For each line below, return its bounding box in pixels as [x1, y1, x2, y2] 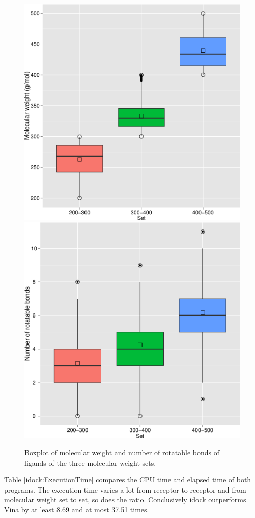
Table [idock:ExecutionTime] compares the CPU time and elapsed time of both [4, 474, 251, 485]
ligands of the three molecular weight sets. [24, 457, 156, 468]
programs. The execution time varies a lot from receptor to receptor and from [4, 484, 246, 495]
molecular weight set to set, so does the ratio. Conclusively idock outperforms [4, 494, 246, 505]
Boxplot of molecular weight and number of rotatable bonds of [24, 447, 220, 458]
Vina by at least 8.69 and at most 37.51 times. [4, 504, 149, 514]
